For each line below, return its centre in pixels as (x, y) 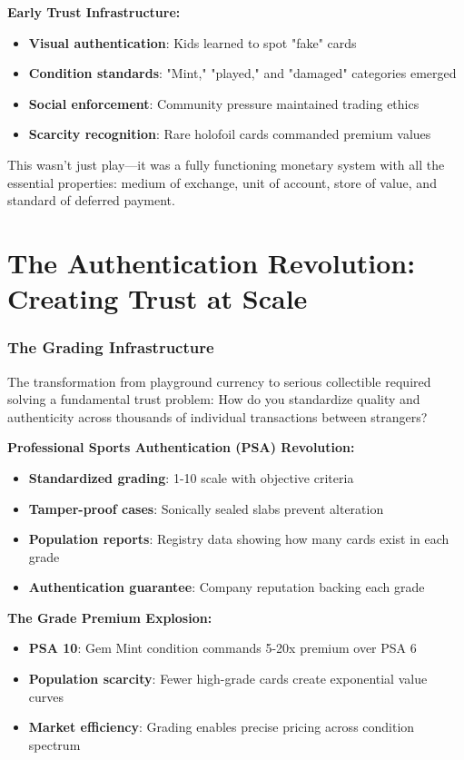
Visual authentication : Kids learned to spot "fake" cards (193, 42)
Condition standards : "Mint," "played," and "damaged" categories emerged (242, 73)
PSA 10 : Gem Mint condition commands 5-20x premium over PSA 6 (222, 648)
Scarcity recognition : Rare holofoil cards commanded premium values (230, 134)
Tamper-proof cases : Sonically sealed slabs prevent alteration (206, 508)
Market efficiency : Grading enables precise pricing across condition (222, 727)
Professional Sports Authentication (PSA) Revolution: (181, 447)
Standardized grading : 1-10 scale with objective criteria (191, 477)
